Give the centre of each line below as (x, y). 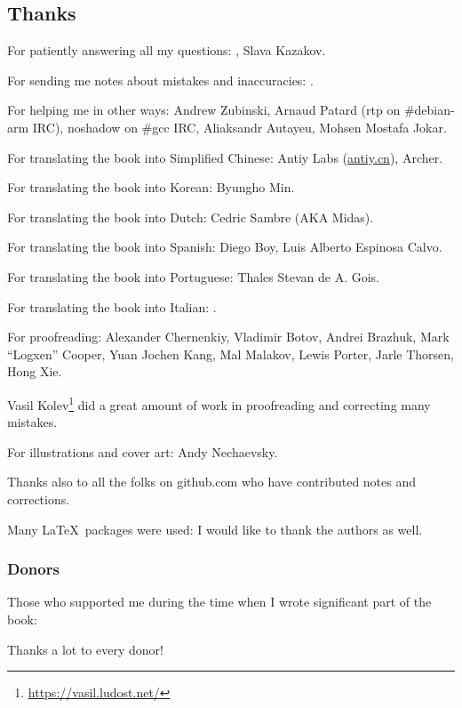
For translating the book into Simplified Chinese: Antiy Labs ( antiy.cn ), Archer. (225, 157)
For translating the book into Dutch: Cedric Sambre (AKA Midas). (191, 217)
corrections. (39, 499)
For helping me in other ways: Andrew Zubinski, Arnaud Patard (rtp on (204, 110)
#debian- (429, 110)
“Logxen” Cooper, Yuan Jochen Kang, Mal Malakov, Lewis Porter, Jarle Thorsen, (231, 354)
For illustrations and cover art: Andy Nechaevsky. (143, 451)
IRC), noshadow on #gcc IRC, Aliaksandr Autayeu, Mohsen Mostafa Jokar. (239, 127)
